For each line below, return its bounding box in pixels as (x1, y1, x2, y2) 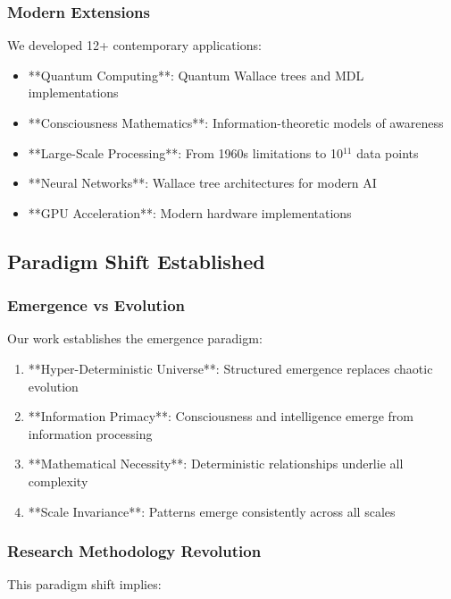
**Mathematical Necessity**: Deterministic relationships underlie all (28, 454, 404, 473)
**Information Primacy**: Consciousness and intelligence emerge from (28, 407, 413, 426)
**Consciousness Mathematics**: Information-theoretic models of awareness (28, 114, 444, 131)
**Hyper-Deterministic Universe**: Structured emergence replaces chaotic (28, 359, 433, 377)
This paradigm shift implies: (7, 575, 162, 594)
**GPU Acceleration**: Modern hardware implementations (28, 203, 352, 222)
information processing (28, 424, 153, 443)
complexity (28, 471, 88, 490)
